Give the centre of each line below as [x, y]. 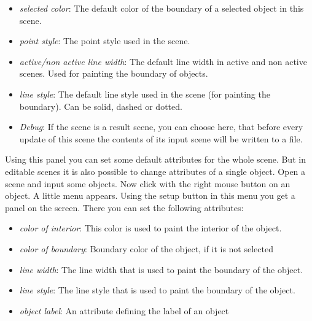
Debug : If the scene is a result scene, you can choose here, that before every [161, 127]
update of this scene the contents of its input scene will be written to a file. [161, 138]
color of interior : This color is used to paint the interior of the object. [150, 228]
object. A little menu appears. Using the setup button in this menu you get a [150, 195]
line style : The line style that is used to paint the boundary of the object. [157, 290]
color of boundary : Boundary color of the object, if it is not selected [146, 248]
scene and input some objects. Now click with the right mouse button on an [148, 183]
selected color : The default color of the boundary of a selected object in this [162, 8]
